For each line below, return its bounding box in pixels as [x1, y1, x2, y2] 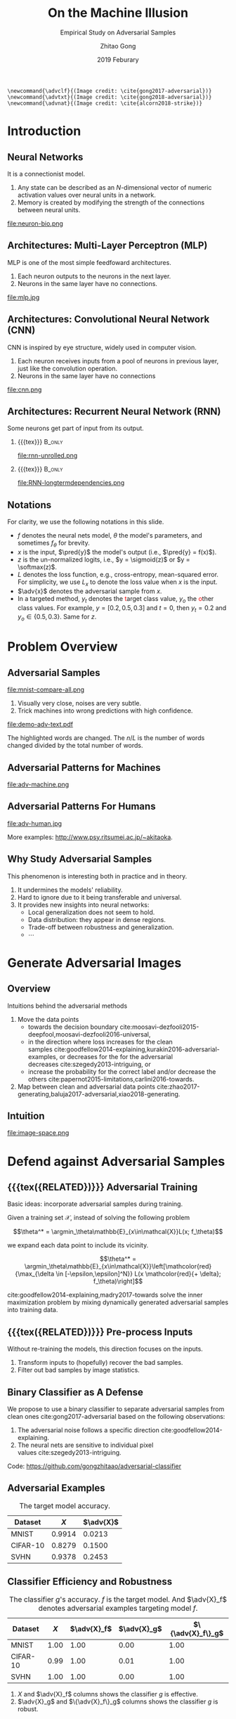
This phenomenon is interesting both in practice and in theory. [7, 871, 188, 880]
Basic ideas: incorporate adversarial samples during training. [7, 1200, 183, 1208]
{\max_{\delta [15, 1270, 55, 1278]
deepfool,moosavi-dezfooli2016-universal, [27, 1030, 151, 1038]
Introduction [7, 123, 81, 139]
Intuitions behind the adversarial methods [7, 1001, 128, 1010]
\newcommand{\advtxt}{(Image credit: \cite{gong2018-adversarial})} [7, 93, 212, 100]
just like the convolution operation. [17, 364, 118, 372]
